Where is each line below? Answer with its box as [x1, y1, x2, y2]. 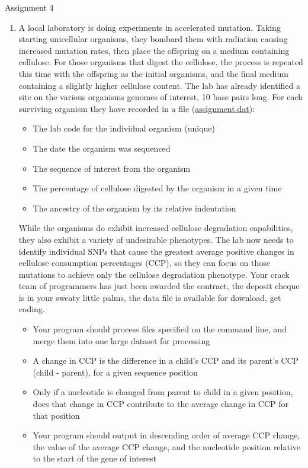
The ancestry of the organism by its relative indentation [33, 201, 236, 214]
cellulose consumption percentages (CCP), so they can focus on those [18, 257, 270, 269]
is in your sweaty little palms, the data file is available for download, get [18, 291, 281, 303]
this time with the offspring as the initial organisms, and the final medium [18, 67, 288, 79]
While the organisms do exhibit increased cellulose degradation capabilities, [18, 222, 293, 234]
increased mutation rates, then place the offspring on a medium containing [18, 44, 290, 56]
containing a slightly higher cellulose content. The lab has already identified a [18, 79, 300, 91]
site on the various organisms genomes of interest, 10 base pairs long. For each [18, 91, 303, 103]
